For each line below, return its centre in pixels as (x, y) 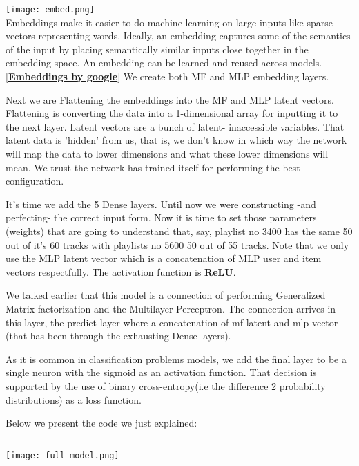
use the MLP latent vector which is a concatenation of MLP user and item (164, 258)
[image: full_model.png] (62, 455)
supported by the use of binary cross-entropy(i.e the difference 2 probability (166, 385)
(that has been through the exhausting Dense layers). (118, 336)
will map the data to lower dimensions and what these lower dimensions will (167, 153)
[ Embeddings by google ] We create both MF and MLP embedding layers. (167, 76)
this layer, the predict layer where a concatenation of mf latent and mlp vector (172, 322)
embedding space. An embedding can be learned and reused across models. (164, 63)
